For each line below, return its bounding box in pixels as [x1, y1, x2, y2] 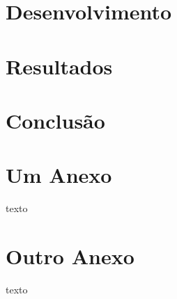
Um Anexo [6, 161, 112, 189]
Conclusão [6, 106, 105, 134]
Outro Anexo [6, 242, 134, 270]
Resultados [6, 51, 113, 80]
